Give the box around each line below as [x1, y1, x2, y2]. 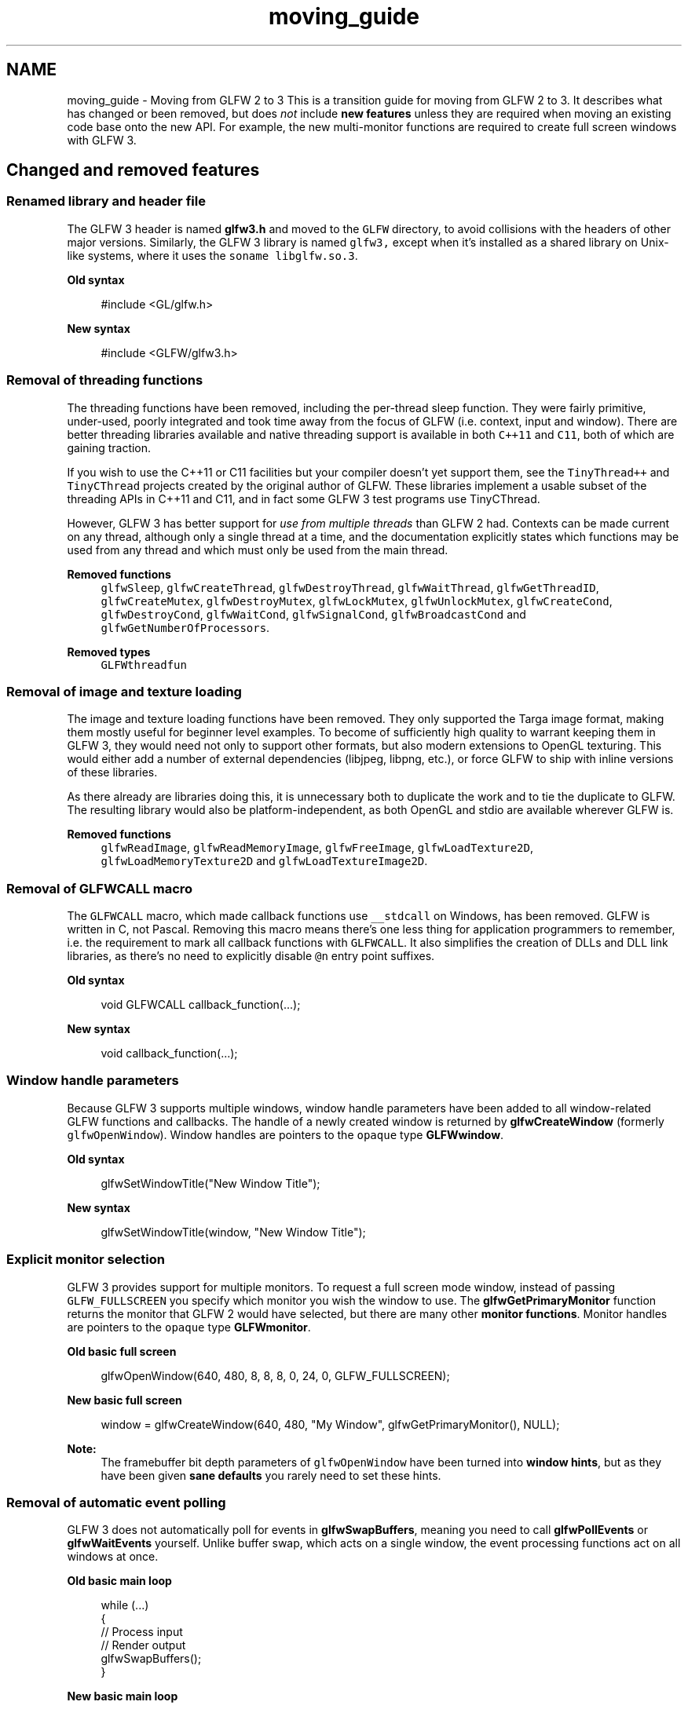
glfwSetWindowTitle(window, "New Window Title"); [101, 1225, 366, 1239]
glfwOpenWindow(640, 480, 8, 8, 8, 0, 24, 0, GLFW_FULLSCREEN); [101, 1368, 450, 1382]
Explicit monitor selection [6, 1251, 165, 1268]
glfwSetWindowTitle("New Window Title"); [101, 1176, 320, 1190]
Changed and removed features [6, 160, 260, 181]
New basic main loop [67, 1689, 178, 1704]
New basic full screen [67, 1393, 182, 1407]
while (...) [101, 1598, 149, 1612]
